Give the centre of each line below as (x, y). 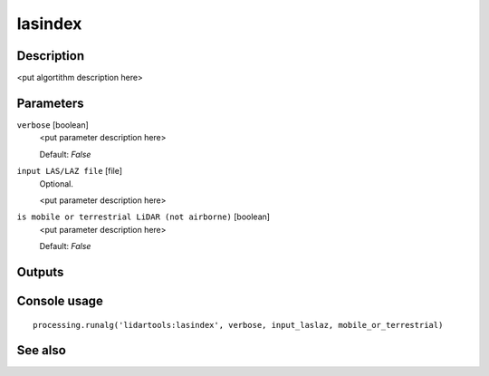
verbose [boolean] (53, 125)
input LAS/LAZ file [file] (69, 171)
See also (42, 350)
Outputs (40, 272)
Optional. (57, 183)
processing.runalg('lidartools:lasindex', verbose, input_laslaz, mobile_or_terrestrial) (238, 325)
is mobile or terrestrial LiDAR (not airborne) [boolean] (144, 217)
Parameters (50, 103)
